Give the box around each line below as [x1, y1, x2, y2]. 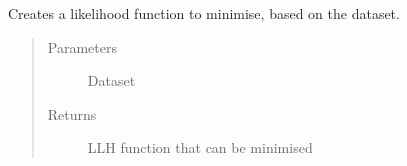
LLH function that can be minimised [87, 137, 313, 158]
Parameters [47, 36, 117, 57]
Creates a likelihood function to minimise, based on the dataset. [8, 3, 400, 23]
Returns [47, 103, 97, 124]
